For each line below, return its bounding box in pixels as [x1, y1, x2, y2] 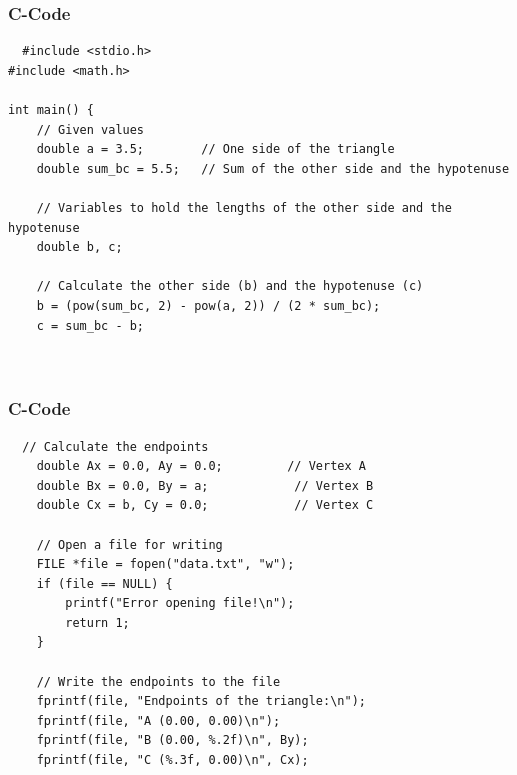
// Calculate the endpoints [22, 439, 209, 454]
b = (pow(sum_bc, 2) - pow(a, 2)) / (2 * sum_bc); [36, 298, 381, 313]
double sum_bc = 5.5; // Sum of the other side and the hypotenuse [36, 161, 510, 176]
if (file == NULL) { [36, 576, 173, 591]
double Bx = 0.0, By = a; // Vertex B [36, 478, 374, 493]
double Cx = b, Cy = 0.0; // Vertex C [36, 498, 374, 513]
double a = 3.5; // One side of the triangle [36, 142, 395, 157]
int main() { [8, 103, 94, 117]
